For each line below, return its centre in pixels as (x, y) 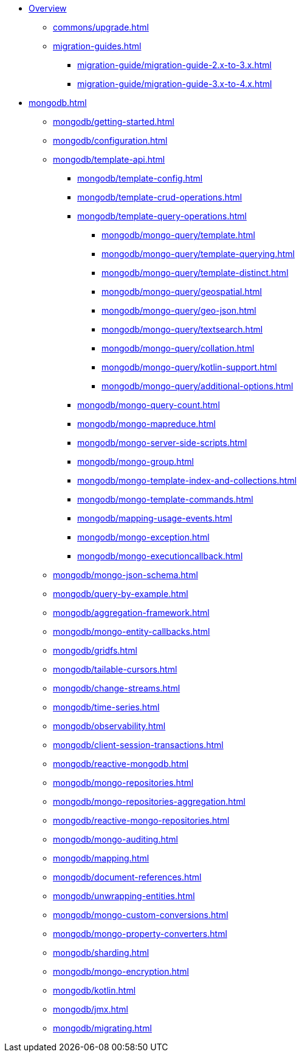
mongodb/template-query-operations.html (162, 216)
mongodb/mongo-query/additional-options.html (197, 386)
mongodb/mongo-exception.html (143, 537)
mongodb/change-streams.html (117, 688)
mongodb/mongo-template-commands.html (165, 499)
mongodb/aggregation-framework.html (131, 613)
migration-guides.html (97, 46)
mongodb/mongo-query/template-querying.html (198, 254)
